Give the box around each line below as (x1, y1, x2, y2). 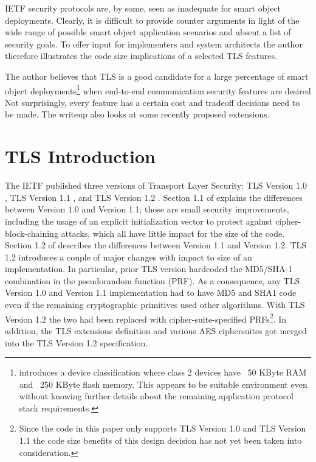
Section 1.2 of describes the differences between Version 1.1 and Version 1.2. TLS (5, 239, 307, 251)
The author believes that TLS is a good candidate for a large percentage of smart (5, 69, 309, 82)
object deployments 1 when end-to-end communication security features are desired (5, 82, 311, 97)
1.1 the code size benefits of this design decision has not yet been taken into (19, 434, 302, 447)
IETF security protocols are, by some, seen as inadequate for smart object (5, 2, 281, 14)
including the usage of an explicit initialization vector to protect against (5, 214, 273, 227)
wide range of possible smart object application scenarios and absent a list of (5, 26, 291, 38)
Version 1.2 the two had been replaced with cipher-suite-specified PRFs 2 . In (5, 310, 287, 325)
